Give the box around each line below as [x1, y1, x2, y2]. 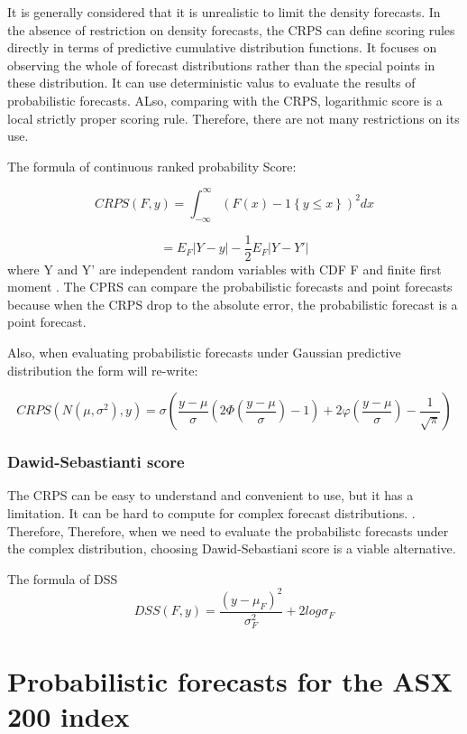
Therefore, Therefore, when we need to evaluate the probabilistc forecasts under [7, 521, 449, 540]
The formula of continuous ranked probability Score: [7, 156, 297, 175]
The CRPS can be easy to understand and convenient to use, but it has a [7, 486, 414, 505]
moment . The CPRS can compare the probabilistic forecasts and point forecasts [7, 277, 453, 296]
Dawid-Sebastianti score [7, 451, 185, 473]
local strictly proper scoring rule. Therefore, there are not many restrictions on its [7, 108, 460, 127]
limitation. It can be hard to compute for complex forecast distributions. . [7, 504, 416, 523]
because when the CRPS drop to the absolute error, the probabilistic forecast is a [7, 294, 458, 313]
